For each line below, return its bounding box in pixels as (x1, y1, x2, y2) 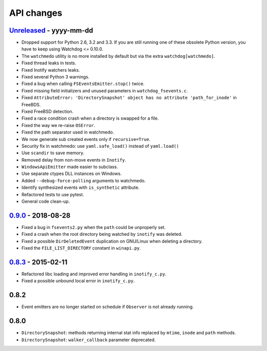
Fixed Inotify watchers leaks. (21, 67, 80, 73)
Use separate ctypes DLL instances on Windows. (21, 171, 122, 176)
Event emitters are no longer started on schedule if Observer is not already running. (21, 304, 194, 310)
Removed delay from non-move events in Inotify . (21, 157, 126, 163)
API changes (9, 7, 63, 18)
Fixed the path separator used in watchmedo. (21, 129, 114, 135)
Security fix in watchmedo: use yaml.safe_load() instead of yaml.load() (21, 143, 179, 149)
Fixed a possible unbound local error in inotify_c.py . (21, 278, 135, 284)
